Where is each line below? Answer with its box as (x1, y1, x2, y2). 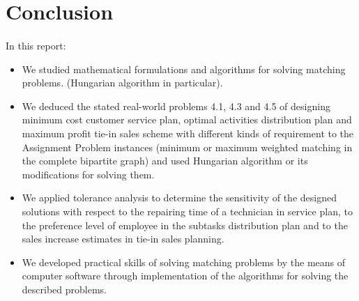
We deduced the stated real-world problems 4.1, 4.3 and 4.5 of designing (22, 98, 330, 113)
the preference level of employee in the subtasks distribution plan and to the (22, 217, 348, 232)
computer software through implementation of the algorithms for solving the (22, 268, 349, 283)
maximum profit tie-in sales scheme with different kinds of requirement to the (22, 125, 354, 140)
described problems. (22, 281, 107, 296)
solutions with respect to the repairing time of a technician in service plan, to (22, 203, 353, 218)
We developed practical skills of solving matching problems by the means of (22, 254, 346, 269)
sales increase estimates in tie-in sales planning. (22, 231, 224, 246)
